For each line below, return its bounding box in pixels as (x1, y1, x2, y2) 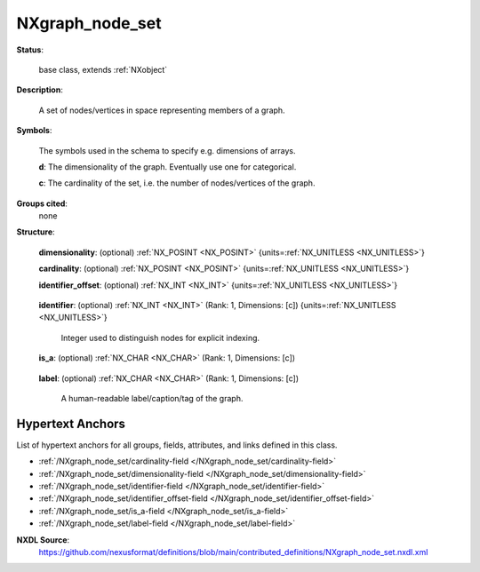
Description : (16, 84, 64, 95)
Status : (16, 44, 44, 55)
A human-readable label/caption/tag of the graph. (60, 393, 244, 403)
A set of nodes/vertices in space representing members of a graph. (38, 105, 285, 115)
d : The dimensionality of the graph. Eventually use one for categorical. (38, 161, 297, 172)
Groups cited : (16, 198, 68, 209)
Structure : (16, 226, 55, 237)
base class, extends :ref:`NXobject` (38, 64, 168, 75)
